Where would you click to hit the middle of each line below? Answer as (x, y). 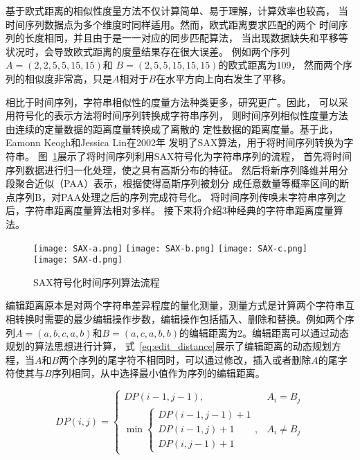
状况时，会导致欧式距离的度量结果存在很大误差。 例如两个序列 (148, 51)
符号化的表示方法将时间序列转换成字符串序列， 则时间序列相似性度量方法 (181, 115)
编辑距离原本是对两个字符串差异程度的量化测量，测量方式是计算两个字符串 (175, 305)
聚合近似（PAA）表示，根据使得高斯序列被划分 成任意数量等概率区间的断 (182, 183)
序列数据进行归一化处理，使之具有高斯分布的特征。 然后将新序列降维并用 (172, 169)
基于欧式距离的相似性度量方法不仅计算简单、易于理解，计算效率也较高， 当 (177, 10)
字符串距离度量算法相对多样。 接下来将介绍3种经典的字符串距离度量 (179, 210)
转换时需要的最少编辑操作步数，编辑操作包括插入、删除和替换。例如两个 (180, 319)
